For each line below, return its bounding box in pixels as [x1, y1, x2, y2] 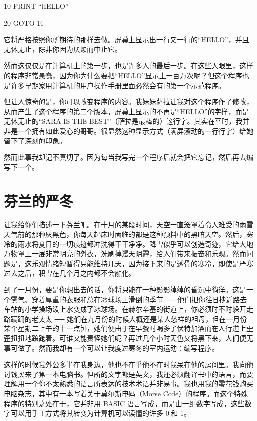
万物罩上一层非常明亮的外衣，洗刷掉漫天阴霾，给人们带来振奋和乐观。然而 [4, 248, 246, 259]
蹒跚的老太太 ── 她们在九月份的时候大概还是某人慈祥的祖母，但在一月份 [10, 313, 247, 324]
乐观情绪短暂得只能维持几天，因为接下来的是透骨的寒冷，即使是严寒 [31, 258, 253, 268]
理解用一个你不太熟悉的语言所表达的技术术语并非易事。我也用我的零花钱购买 [4, 378, 253, 389]
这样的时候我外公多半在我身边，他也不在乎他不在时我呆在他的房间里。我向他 [4, 359, 253, 370]
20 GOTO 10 [4, 17, 44, 28]
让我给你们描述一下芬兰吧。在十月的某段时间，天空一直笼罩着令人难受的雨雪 [4, 219, 253, 230]
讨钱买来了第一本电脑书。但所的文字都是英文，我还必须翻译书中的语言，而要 [4, 369, 253, 379]
